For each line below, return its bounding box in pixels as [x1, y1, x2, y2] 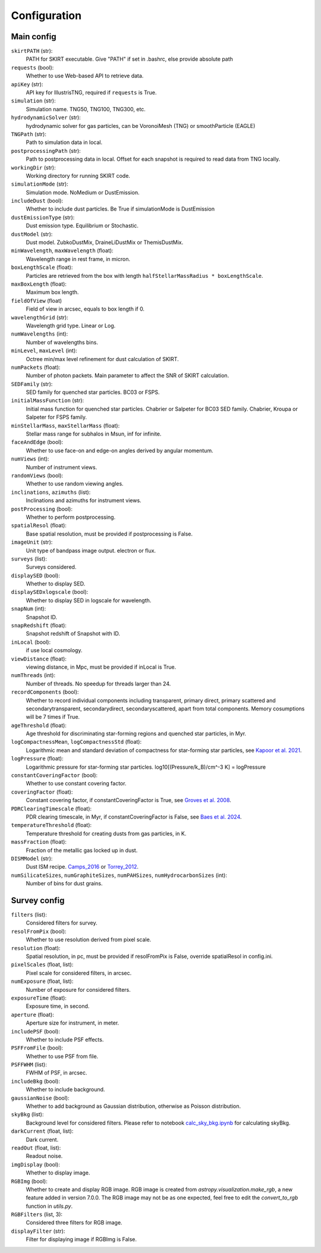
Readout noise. [26, 1152, 63, 1160]
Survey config [11, 895, 65, 906]
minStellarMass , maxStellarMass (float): [11, 422, 120, 429]
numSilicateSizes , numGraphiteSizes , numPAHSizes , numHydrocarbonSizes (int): [11, 872, 227, 879]
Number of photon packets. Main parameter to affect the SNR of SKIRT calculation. [26, 372, 229, 379]
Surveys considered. [26, 563, 77, 571]
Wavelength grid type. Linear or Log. [26, 322, 116, 329]
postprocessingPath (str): [11, 147, 81, 154]
